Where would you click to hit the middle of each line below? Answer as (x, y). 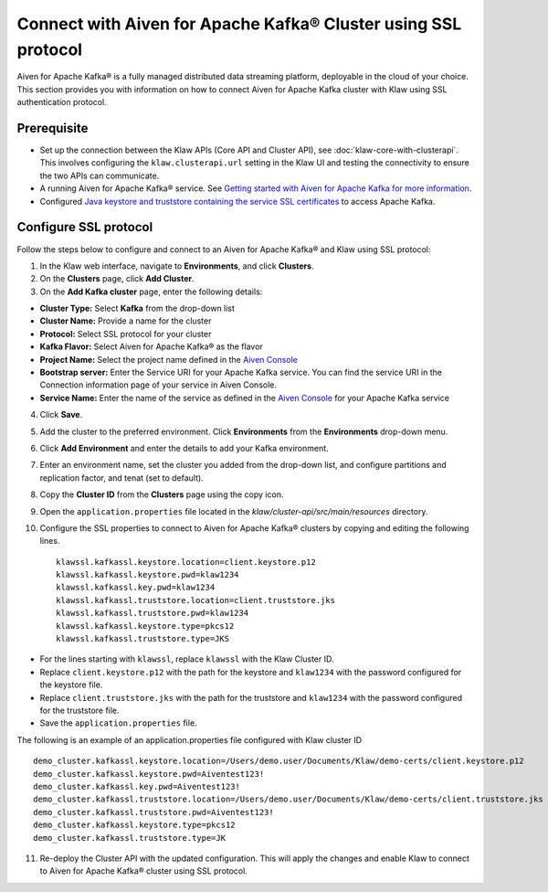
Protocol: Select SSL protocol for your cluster (126, 334)
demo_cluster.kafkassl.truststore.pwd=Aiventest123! (153, 812)
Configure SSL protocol (85, 227)
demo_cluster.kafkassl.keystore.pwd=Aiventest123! (149, 774)
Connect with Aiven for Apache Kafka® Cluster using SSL (239, 24)
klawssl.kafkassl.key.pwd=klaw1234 (136, 588)
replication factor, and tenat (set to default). (122, 478)
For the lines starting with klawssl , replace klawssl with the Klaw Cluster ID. (187, 659)
